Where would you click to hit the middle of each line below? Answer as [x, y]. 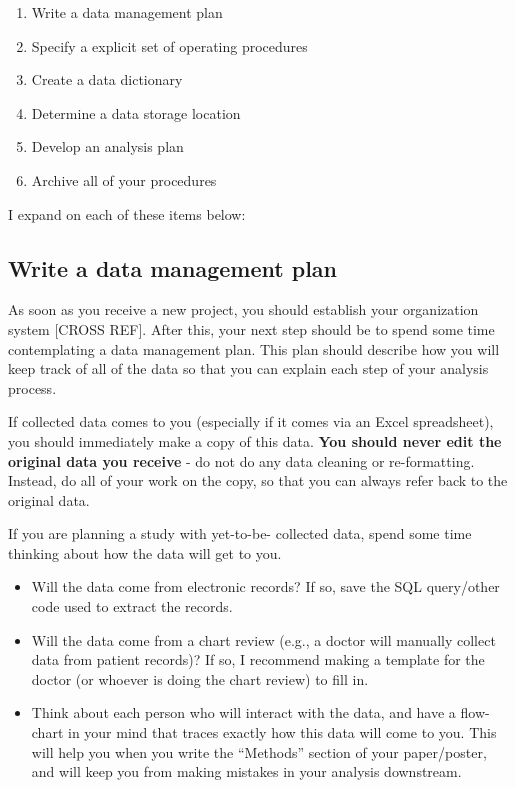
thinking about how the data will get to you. [145, 552]
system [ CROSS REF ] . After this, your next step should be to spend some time [251, 328]
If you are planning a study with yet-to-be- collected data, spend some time [240, 533]
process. [32, 387]
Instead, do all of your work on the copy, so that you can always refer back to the [258, 480]
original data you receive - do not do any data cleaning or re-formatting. [241, 460]
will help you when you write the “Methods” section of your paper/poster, [259, 751]
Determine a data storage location [136, 112]
